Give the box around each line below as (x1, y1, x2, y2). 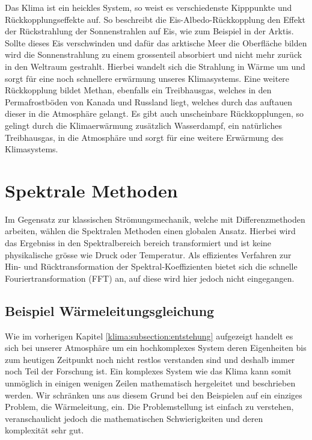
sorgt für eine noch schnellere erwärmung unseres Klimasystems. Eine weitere (5, 72, 290, 84)
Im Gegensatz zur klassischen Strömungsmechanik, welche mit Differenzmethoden (5, 212, 305, 225)
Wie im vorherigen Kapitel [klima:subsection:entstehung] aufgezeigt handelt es (5, 329, 293, 342)
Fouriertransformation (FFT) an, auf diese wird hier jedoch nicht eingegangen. (5, 271, 295, 284)
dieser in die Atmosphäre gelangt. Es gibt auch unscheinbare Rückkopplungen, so (5, 107, 304, 120)
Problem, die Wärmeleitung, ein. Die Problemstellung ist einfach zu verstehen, (5, 400, 294, 413)
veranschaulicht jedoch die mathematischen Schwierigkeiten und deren (5, 412, 263, 424)
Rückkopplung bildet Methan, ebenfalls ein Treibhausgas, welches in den (5, 84, 272, 96)
